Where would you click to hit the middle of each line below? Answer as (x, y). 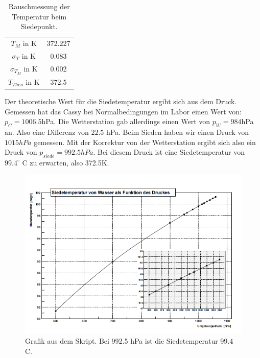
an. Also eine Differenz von (47, 132)
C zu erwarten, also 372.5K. (66, 162)
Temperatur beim (39, 16)
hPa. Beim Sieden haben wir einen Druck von (178, 132)
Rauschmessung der (39, 6)
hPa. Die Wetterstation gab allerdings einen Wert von (126, 121)
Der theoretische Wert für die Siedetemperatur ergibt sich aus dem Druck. (121, 101)
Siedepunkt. (39, 26)
